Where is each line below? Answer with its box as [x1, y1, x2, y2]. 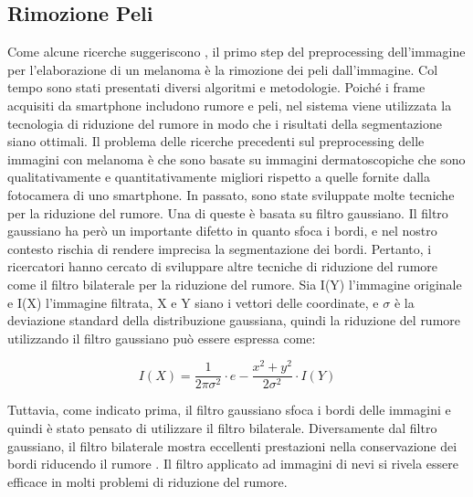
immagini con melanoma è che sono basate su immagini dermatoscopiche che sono [7, 149, 466, 168]
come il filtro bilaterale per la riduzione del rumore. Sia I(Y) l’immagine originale [7, 274, 462, 293]
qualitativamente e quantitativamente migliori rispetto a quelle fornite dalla [7, 167, 430, 186]
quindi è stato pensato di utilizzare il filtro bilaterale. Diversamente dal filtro [7, 418, 437, 438]
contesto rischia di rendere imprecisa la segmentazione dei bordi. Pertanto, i [7, 238, 432, 258]
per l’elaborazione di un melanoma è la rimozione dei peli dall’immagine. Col [7, 59, 438, 79]
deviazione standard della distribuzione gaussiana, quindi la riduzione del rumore [7, 311, 461, 330]
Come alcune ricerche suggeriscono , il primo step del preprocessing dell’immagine [7, 42, 466, 61]
